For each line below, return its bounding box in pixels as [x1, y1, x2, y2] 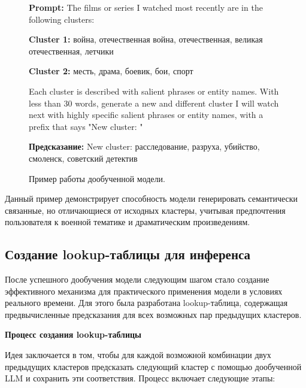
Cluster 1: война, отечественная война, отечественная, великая [29, 33, 263, 46]
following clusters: [29, 13, 95, 25]
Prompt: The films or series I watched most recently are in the [29, 1, 263, 13]
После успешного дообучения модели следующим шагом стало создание [5, 273, 269, 286]
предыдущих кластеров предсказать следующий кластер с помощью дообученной [5, 360, 302, 372]
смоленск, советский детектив [29, 151, 138, 164]
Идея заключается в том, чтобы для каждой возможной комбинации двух [5, 348, 271, 361]
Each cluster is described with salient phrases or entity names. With [29, 84, 279, 97]
